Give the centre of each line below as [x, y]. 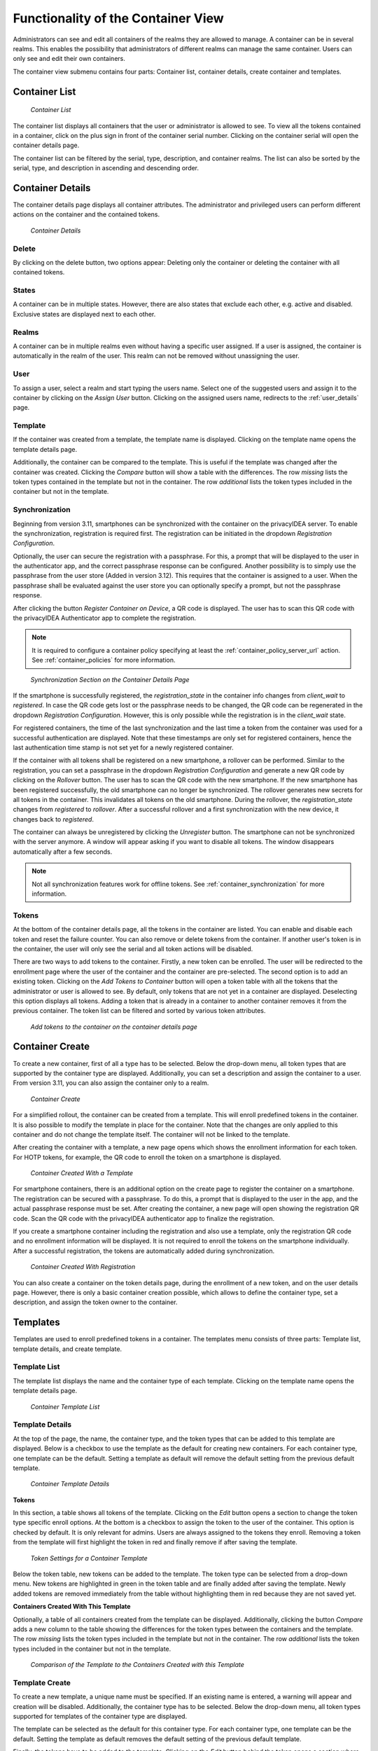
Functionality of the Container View [118, 18]
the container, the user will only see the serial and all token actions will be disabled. [133, 948]
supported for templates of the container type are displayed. [100, 1717]
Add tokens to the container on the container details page [114, 1027]
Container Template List [65, 1406]
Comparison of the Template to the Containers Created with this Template [138, 1665]
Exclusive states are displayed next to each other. [84, 314]
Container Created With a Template [82, 1173]
